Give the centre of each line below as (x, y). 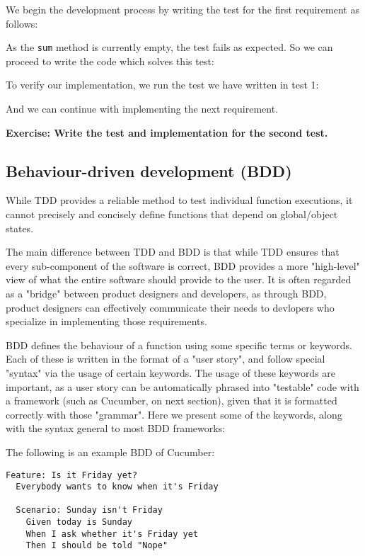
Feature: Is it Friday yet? (72, 475)
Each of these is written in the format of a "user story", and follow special (166, 359)
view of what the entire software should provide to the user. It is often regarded (179, 279)
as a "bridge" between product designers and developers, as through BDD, (166, 293)
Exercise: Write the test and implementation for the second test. (167, 132)
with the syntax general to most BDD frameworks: (116, 428)
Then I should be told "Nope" (97, 546)
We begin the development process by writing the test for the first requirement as (182, 9)
